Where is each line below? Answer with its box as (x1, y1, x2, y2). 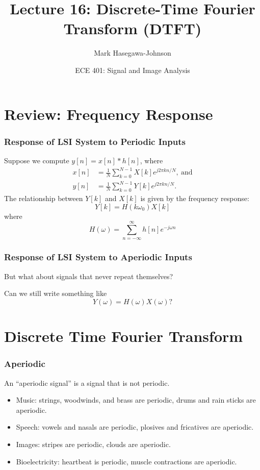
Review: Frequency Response (4, 103, 213, 124)
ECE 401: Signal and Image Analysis (75, 64, 190, 75)
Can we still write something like (4, 288, 107, 299)
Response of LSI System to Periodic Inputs (4, 135, 186, 147)
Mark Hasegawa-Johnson (94, 47, 171, 58)
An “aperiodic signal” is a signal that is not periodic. (4, 377, 170, 388)
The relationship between (4, 193, 83, 204)
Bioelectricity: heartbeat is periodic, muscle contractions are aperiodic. (16, 456, 237, 466)
